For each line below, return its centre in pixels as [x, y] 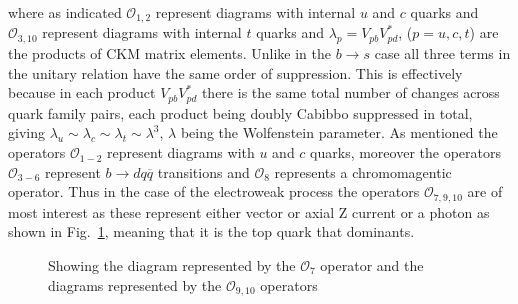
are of [485, 191]
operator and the [372, 264]
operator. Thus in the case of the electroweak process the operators [214, 191]
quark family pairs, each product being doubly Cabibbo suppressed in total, [240, 112]
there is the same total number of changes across [350, 92]
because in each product [82, 92]
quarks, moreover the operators [405, 152]
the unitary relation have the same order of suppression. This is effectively [235, 72]
